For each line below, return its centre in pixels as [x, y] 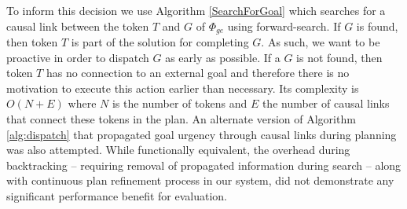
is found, [377, 26]
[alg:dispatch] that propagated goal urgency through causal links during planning [202, 134]
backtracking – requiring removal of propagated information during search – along [204, 165]
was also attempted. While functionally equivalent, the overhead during [178, 150]
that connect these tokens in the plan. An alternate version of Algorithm [181, 119]
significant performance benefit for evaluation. [117, 195]
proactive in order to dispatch [78, 57]
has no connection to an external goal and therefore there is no [198, 73]
